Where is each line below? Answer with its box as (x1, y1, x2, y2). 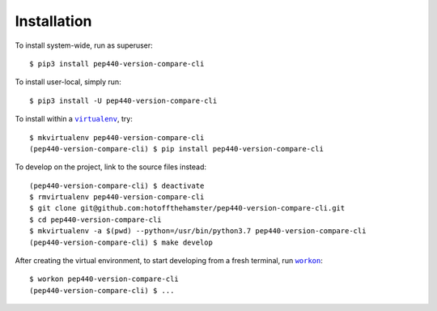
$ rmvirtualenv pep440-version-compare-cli (29, 193, 205, 202)
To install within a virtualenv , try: (15, 114, 133, 124)
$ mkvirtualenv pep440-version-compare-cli (29, 133, 205, 142)
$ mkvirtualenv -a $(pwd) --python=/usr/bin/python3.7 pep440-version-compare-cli (29, 227, 367, 236)
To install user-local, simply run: (15, 77, 121, 87)
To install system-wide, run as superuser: (15, 40, 153, 50)
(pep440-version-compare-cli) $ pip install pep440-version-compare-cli (29, 144, 324, 153)
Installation (15, 12, 92, 30)
